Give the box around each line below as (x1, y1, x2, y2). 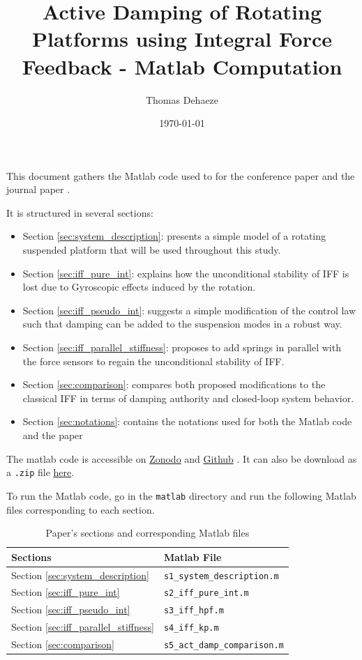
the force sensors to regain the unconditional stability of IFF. (22, 353, 285, 368)
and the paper (22, 428, 83, 442)
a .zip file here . (6, 465, 75, 479)
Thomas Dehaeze (145, 92, 219, 107)
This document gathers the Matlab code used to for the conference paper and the (6, 168, 355, 183)
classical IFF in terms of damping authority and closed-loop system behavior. (22, 390, 354, 405)
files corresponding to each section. (6, 502, 155, 516)
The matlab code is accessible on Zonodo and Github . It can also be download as (6, 451, 357, 466)
